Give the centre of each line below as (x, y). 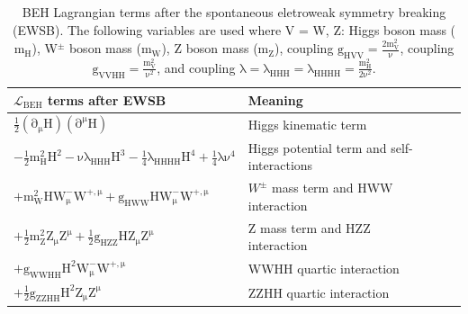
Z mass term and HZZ (309, 227)
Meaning (275, 99)
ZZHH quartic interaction (319, 292)
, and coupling (196, 67)
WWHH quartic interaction (324, 268)
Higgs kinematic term (307, 124)
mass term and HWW (333, 188)
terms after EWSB (107, 99)
